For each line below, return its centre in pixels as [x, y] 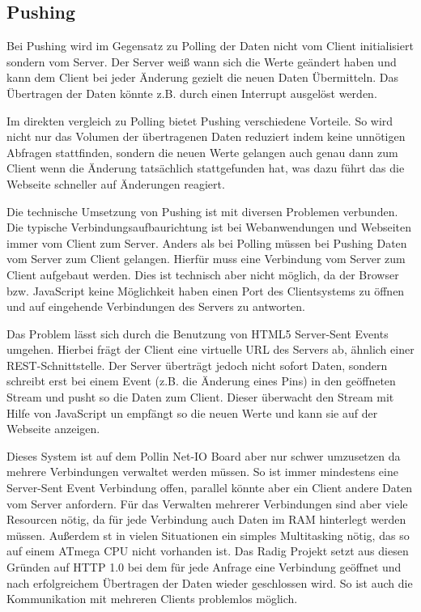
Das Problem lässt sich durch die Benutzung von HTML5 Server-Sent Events [198, 333]
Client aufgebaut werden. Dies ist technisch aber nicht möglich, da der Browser [203, 274]
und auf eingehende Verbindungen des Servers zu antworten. [156, 306]
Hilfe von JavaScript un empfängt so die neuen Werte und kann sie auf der [192, 412]
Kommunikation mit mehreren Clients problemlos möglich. [152, 599]
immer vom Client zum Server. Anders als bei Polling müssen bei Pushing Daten [207, 242]
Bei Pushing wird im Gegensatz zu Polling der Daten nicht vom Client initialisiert [210, 46]
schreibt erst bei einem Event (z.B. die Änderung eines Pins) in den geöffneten [201, 381]
